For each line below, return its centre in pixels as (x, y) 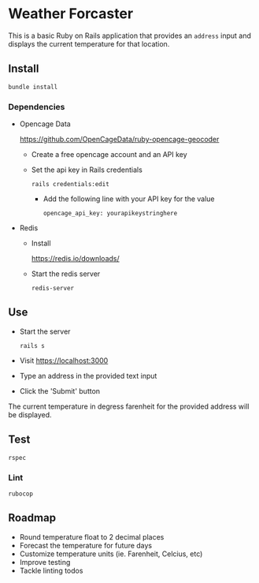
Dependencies (37, 107)
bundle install (33, 87)
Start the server (45, 331)
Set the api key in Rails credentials (87, 170)
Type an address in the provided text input (88, 376)
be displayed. (30, 414)
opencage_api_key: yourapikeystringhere (110, 214)
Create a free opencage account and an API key (109, 155)
